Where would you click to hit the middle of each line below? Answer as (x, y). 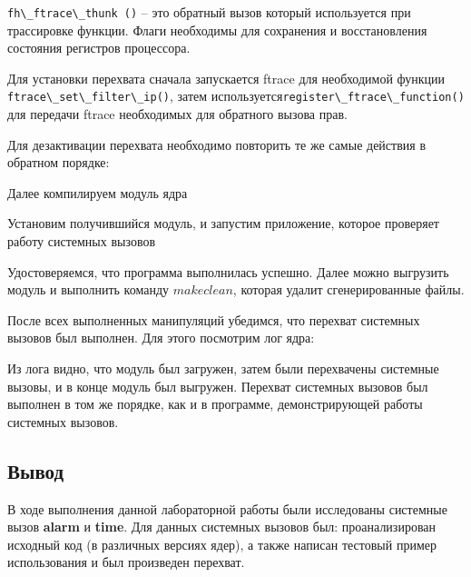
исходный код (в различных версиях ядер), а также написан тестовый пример (222, 544)
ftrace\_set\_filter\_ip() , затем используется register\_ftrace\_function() (236, 96)
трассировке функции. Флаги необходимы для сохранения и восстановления (217, 30)
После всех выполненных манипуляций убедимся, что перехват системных (214, 319)
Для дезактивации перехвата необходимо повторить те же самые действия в (216, 144)
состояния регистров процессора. (99, 48)
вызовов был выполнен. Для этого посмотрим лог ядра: (161, 338)
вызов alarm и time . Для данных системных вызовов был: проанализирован (222, 527)
